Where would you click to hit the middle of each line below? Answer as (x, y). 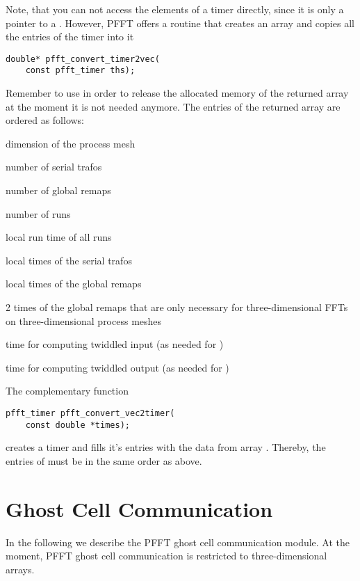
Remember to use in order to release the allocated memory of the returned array (177, 93)
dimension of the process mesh (71, 143)
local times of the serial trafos (69, 260)
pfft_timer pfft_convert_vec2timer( (90, 413)
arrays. (20, 569)
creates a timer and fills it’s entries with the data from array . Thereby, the (166, 447)
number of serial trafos (54, 167)
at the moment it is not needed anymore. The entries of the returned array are (173, 106)
